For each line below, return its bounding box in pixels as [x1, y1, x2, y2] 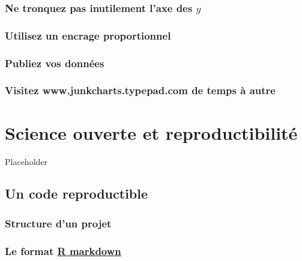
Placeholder [5, 155, 48, 167]
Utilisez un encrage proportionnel [5, 28, 171, 43]
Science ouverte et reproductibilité [5, 120, 298, 145]
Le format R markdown [5, 243, 121, 258]
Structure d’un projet [5, 215, 112, 230]
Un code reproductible [5, 184, 148, 203]
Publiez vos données [5, 55, 104, 70]
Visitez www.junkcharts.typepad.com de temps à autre [5, 83, 276, 98]
